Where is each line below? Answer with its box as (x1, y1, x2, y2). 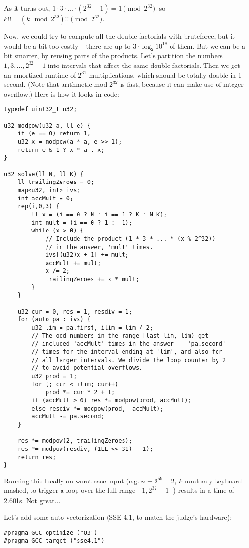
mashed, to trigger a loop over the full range (4, 485, 136, 495)
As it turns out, (4, 3, 50, 13)
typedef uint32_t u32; (4, 106, 77, 113)
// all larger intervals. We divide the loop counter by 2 (31, 356, 226, 364)
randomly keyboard (184, 475, 242, 485)
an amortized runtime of (4, 69, 76, 80)
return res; (17, 453, 56, 461)
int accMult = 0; (17, 195, 74, 202)
